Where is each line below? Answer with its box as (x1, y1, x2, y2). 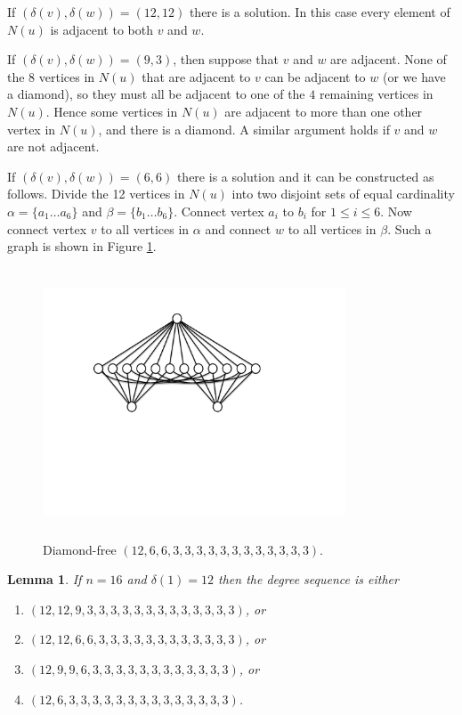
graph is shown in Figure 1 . (7, 237, 157, 256)
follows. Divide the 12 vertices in (7, 184, 185, 203)
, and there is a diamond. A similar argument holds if (98, 119, 390, 138)
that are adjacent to (142, 67, 251, 85)
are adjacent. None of (330, 50, 447, 69)
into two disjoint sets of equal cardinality (231, 184, 455, 203)
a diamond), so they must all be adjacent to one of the (7, 85, 305, 103)
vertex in (7, 119, 56, 138)
